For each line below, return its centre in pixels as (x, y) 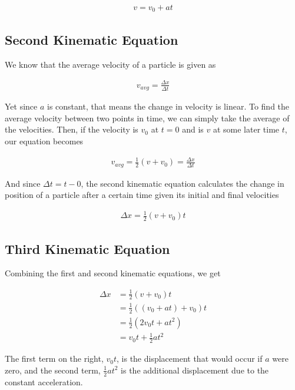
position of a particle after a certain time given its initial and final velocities (142, 195)
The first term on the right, (54, 358)
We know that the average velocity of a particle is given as (110, 64)
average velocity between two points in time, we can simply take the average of (147, 118)
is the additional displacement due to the (195, 370)
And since (23, 183)
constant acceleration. (44, 381)
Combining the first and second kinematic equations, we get (113, 273)
